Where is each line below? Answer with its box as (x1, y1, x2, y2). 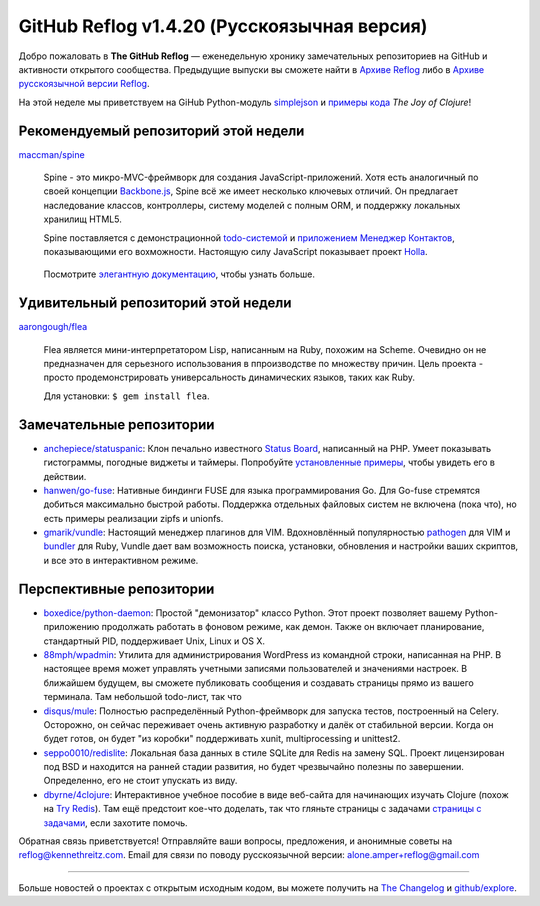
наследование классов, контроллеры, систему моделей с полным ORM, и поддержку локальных (43, 199, 461, 211)
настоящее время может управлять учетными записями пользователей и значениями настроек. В (43, 663, 468, 675)
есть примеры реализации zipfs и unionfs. (43, 512, 224, 524)
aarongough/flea (18, 321, 88, 333)
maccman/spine (18, 148, 85, 160)
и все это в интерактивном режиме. (43, 554, 199, 566)
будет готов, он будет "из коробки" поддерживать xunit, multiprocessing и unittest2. (43, 733, 401, 745)
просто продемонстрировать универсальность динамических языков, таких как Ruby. (43, 371, 415, 384)
